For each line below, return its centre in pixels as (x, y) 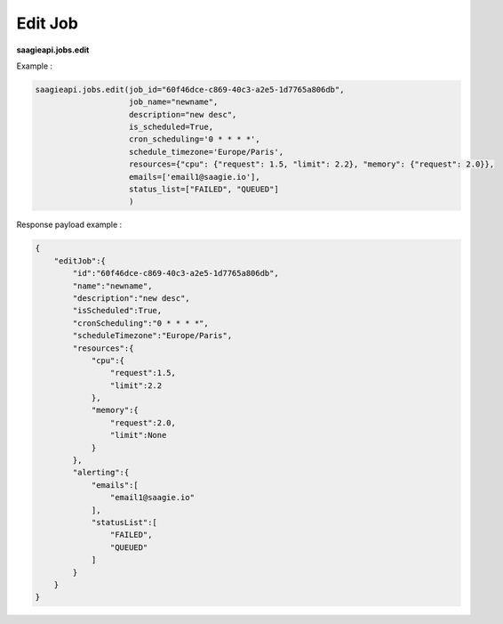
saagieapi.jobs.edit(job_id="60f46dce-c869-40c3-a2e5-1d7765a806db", (190, 89)
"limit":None (138, 435)
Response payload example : (69, 225)
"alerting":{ (101, 473)
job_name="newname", (174, 102)
